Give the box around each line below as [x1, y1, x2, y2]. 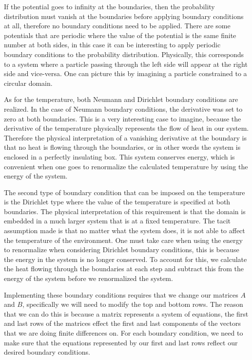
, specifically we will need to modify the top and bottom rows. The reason [22, 299, 243, 309]
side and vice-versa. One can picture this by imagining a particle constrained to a [4, 68, 247, 79]
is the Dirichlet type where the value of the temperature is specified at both [4, 197, 231, 207]
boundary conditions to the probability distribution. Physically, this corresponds [4, 49, 244, 59]
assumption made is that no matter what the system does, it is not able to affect [4, 225, 245, 236]
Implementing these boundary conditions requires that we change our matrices [4, 289, 238, 300]
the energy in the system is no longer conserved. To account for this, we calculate [4, 254, 247, 264]
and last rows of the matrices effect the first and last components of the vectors [4, 318, 241, 328]
